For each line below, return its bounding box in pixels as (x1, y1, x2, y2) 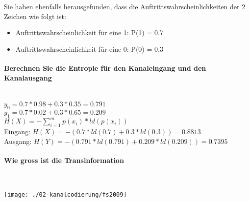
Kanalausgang (4, 72, 52, 82)
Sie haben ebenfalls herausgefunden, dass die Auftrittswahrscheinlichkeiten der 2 (4, 1, 246, 11)
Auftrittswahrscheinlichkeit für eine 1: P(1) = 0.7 (15, 27, 163, 38)
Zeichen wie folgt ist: (4, 11, 66, 21)
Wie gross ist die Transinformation (4, 155, 124, 165)
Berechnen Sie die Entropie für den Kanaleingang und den (4, 62, 206, 73)
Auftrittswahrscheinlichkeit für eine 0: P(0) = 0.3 (15, 43, 163, 54)
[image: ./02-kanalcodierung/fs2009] (4, 191, 127, 198)
